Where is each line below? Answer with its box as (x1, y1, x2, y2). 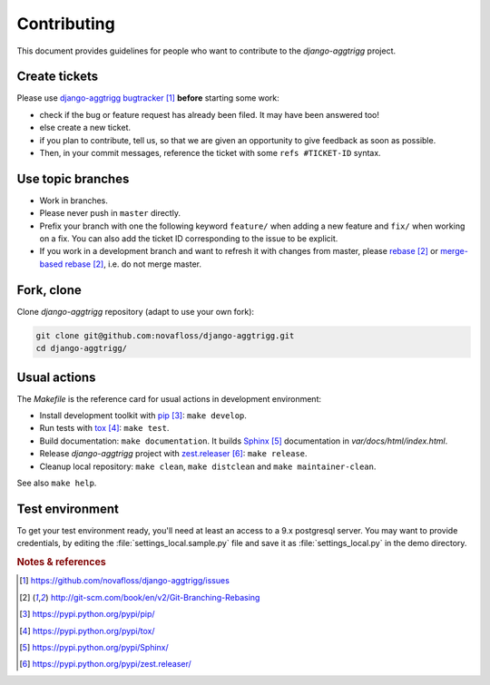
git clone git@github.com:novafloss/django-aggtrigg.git (35, 330, 295, 340)
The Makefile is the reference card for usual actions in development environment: (16, 393, 322, 404)
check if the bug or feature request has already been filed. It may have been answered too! (39, 109, 380, 120)
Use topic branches (16, 171, 130, 186)
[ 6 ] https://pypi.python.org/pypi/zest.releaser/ (19, 659, 192, 670)
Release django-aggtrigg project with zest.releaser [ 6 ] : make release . (39, 448, 308, 459)
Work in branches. (39, 195, 109, 206)
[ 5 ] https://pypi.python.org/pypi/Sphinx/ (19, 641, 170, 652)
